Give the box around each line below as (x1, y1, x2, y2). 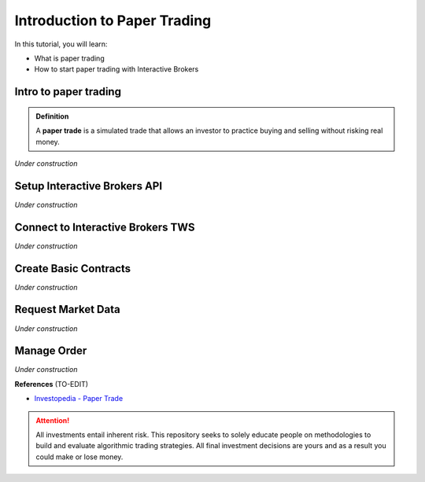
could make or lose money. (35, 452, 124, 462)
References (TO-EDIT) (14, 379, 89, 388)
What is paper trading (34, 53, 105, 63)
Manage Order (14, 344, 87, 358)
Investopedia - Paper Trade (34, 394, 124, 403)
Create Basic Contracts (14, 262, 131, 275)
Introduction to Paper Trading (14, 12, 212, 29)
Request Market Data (14, 303, 121, 316)
